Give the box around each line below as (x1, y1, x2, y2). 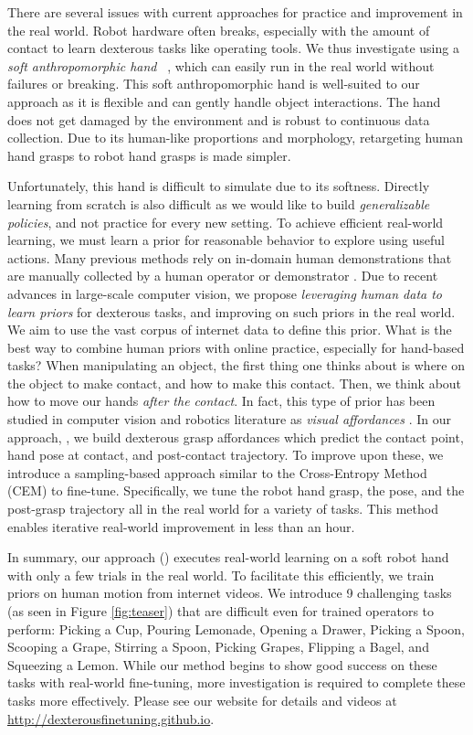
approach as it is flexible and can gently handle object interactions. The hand (7, 91, 441, 111)
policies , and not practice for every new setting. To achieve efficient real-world (7, 212, 444, 231)
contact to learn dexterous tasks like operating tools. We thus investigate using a (7, 38, 459, 58)
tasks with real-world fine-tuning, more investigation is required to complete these (7, 673, 466, 692)
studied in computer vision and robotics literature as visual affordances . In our (7, 410, 452, 429)
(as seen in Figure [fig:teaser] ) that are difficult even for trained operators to (7, 602, 435, 620)
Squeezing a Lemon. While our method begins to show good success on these (7, 655, 437, 674)
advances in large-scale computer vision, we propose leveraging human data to (7, 283, 443, 303)
